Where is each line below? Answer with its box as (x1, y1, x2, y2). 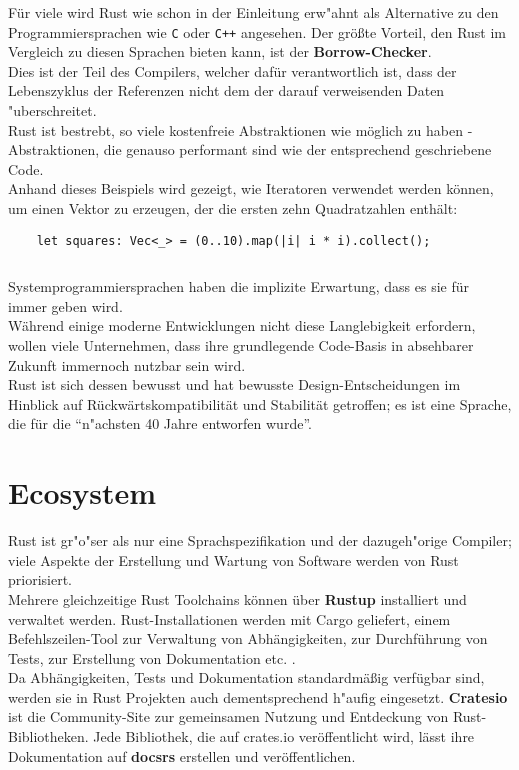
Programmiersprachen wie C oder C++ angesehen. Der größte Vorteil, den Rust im (8, 21, 507, 42)
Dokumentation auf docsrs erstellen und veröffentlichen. (8, 745, 356, 766)
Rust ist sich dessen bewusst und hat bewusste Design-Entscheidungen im (8, 374, 461, 395)
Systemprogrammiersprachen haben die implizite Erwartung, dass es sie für (8, 276, 469, 297)
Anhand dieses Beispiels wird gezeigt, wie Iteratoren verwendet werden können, (8, 178, 494, 199)
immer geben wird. (8, 295, 123, 316)
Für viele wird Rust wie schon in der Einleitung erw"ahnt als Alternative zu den (8, 2, 499, 22)
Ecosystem (8, 472, 157, 513)
